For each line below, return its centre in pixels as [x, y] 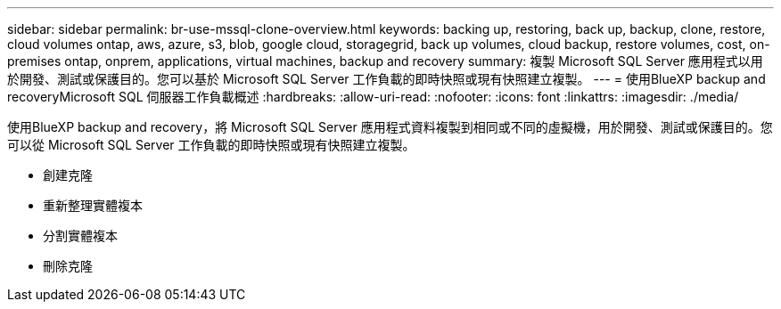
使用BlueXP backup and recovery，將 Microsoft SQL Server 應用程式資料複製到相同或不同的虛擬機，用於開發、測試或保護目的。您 [390, 127]
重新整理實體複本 [93, 205]
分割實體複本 [80, 236]
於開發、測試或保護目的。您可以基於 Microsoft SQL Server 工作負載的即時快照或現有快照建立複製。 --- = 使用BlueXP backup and [386, 79]
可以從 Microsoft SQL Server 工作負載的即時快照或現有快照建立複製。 [211, 145]
